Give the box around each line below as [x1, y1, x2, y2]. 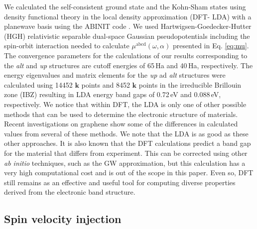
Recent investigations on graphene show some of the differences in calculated [4, 118, 238, 129]
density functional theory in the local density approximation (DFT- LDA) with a [4, 11, 252, 21]
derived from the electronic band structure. [4, 187, 135, 197]
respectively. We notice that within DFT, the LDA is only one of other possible [4, 99, 247, 109]
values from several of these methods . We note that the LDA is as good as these [4, 128, 249, 138]
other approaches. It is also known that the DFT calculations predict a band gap [4, 138, 251, 148]
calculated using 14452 [4, 79, 73, 90]
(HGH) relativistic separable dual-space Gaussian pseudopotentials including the [4, 30, 250, 41]
